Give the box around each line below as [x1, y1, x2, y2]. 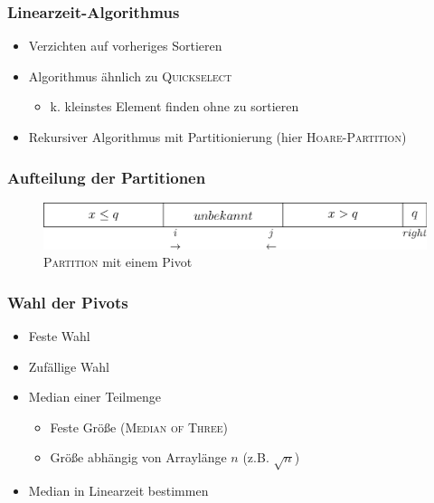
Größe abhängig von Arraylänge [50, 448, 227, 467]
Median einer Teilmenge [28, 387, 162, 406]
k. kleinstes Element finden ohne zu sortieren [50, 97, 299, 116]
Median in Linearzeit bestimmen [28, 481, 209, 500]
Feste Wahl [28, 326, 90, 345]
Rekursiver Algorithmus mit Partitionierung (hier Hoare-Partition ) [28, 128, 407, 146]
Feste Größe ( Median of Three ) [50, 417, 229, 436]
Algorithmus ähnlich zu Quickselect [28, 66, 232, 85]
